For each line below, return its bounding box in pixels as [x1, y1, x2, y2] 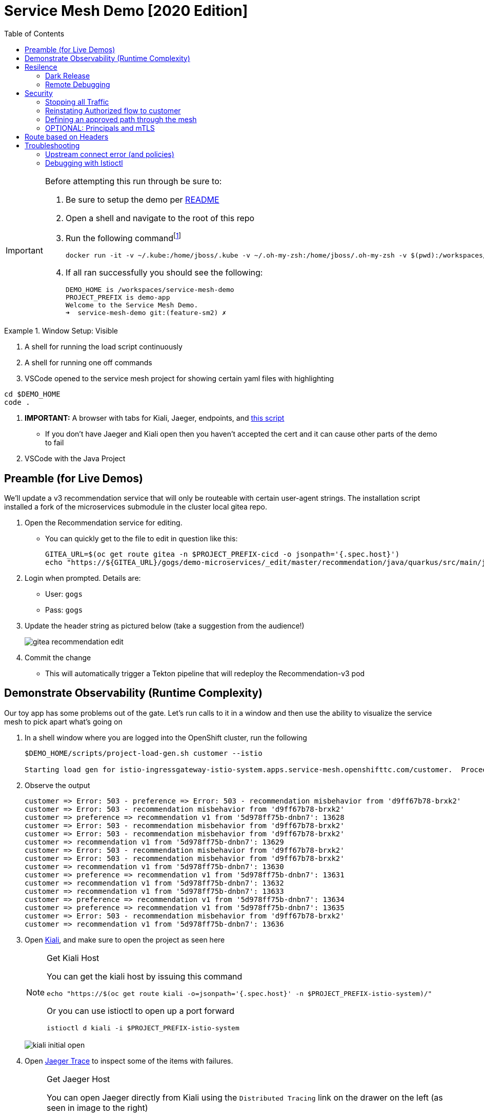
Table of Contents [4, 29, 65, 38]
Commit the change [25, 653, 91, 662]
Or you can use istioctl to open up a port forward [47, 1005, 235, 1016]
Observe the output [25, 780, 90, 790]
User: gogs [45, 589, 83, 598]
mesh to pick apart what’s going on [4, 717, 123, 726]
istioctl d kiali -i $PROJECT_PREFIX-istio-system [47, 1024, 239, 1032]
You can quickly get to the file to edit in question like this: [45, 534, 238, 543]
